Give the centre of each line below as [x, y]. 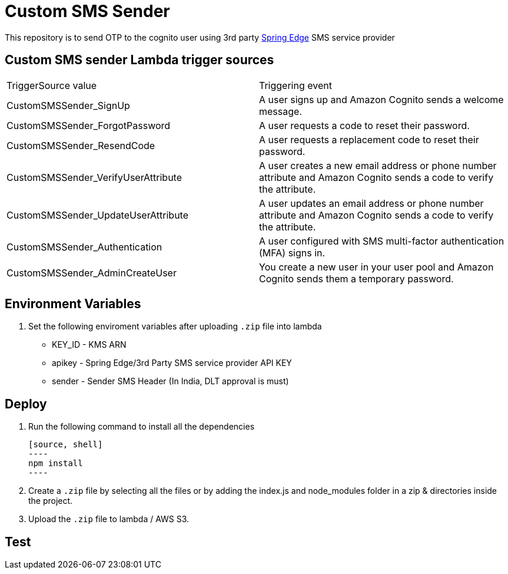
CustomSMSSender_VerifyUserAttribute [94, 177]
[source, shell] [66, 445]
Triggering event [295, 85]
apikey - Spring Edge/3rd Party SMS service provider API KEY [172, 363]
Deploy [26, 404]
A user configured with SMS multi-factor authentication [382, 241]
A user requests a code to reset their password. [364, 125]
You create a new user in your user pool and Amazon [376, 267]
